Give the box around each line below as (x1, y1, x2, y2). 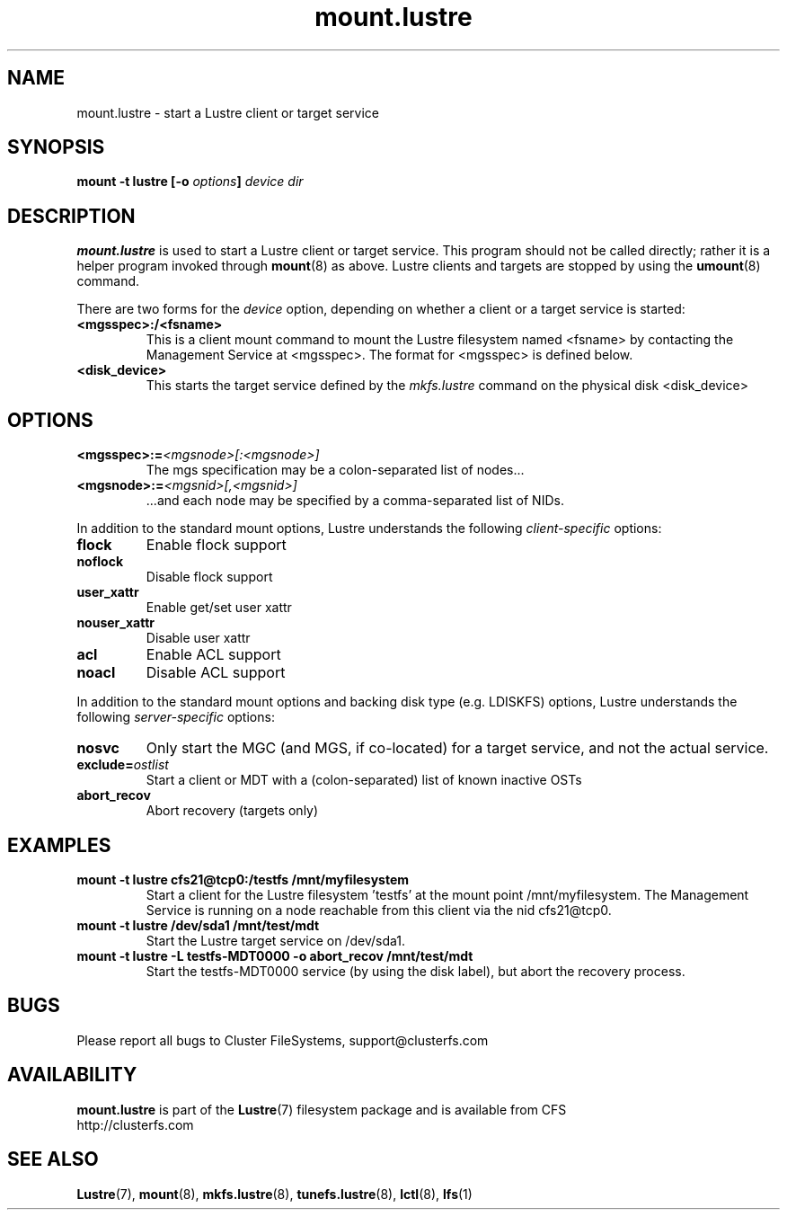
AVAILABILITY (7, 1063, 137, 1087)
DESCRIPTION (7, 204, 136, 227)
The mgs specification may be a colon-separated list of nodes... (146, 462, 525, 478)
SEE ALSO (7, 1148, 99, 1171)
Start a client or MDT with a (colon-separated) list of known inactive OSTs (146, 772, 582, 788)
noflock (76, 554, 124, 570)
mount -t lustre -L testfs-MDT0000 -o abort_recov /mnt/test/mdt (76, 947, 473, 964)
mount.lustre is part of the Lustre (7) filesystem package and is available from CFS (76, 1101, 567, 1117)
